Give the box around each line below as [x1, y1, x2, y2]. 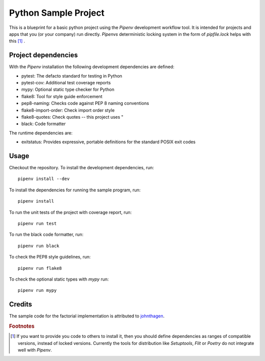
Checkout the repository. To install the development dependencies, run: [9, 165, 154, 171]
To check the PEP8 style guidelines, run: [9, 254, 91, 260]
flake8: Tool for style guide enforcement [21, 93, 103, 99]
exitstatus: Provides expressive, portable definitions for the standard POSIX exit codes [21, 139, 196, 145]
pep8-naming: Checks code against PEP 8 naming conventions [21, 101, 149, 106]
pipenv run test [18, 221, 57, 226]
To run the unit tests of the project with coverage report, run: [9, 209, 132, 215]
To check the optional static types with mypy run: [9, 276, 109, 282]
